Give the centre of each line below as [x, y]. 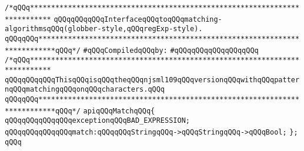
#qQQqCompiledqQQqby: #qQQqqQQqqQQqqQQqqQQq [171, 50]
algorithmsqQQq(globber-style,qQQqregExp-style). [104, 29]
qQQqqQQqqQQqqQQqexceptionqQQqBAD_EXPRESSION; [97, 121]
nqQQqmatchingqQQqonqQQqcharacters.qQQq [85, 90]
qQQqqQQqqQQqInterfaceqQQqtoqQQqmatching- [138, 19]
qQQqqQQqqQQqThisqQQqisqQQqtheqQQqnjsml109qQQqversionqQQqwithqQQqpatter [152, 80]
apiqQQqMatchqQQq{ [119, 111]
